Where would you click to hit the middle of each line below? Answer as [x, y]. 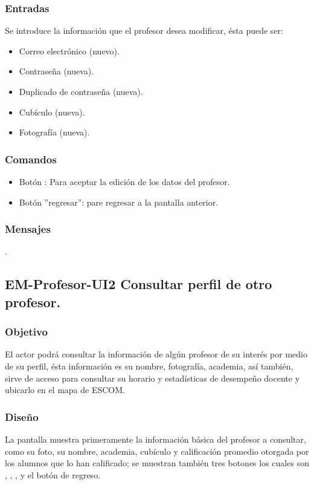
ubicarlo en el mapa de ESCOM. [65, 390]
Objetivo [26, 332]
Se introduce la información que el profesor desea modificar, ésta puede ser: [144, 31]
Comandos [31, 159]
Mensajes [28, 229]
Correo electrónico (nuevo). [69, 50]
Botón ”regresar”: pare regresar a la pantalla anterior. [119, 202]
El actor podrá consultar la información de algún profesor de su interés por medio [156, 354]
